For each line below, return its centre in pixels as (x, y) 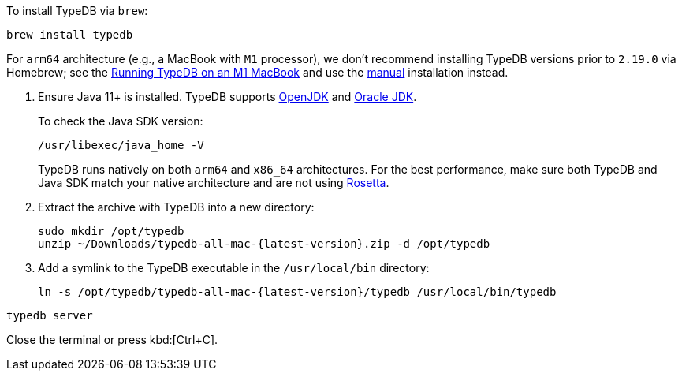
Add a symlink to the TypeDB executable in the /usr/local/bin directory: (234, 268)
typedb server (50, 315)
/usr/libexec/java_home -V (121, 145)
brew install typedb (70, 35)
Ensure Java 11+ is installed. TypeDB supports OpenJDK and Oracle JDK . (227, 97)
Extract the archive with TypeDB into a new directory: (176, 207)
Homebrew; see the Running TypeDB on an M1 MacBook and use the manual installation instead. (257, 72)
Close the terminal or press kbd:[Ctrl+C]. (112, 340)
